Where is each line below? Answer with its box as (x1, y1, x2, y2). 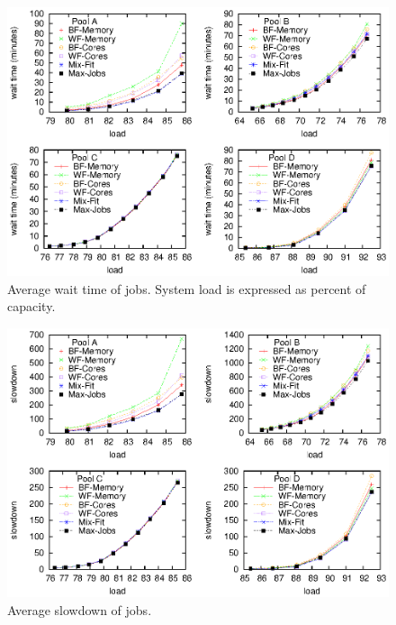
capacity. (7, 297, 56, 316)
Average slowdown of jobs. (7, 600, 152, 619)
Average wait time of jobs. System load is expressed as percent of (7, 279, 366, 298)
